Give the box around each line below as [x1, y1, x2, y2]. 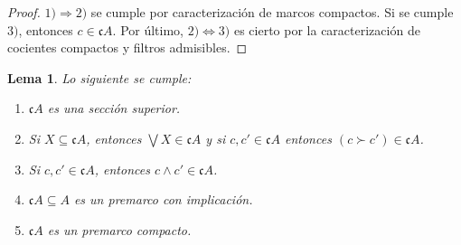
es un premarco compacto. [47, 220, 192, 239]
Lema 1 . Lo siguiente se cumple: [7, 68, 192, 87]
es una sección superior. [47, 99, 181, 118]
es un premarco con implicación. [73, 190, 253, 209]
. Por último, [112, 20, 183, 39]
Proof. [7, 3, 41, 21]
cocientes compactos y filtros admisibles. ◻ [7, 38, 248, 57]
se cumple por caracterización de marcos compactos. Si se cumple [90, 3, 454, 21]
